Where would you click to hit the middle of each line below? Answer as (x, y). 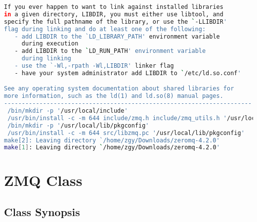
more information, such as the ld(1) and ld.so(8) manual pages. (114, 96)
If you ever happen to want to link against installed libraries (114, 7)
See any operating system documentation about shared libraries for (119, 89)
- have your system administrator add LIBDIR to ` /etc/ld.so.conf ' (128, 73)
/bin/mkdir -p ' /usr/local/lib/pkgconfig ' (78, 125)
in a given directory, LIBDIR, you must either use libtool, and (114, 14)
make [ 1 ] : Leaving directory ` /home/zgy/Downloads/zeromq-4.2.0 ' (112, 148)
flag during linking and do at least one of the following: (105, 29)
